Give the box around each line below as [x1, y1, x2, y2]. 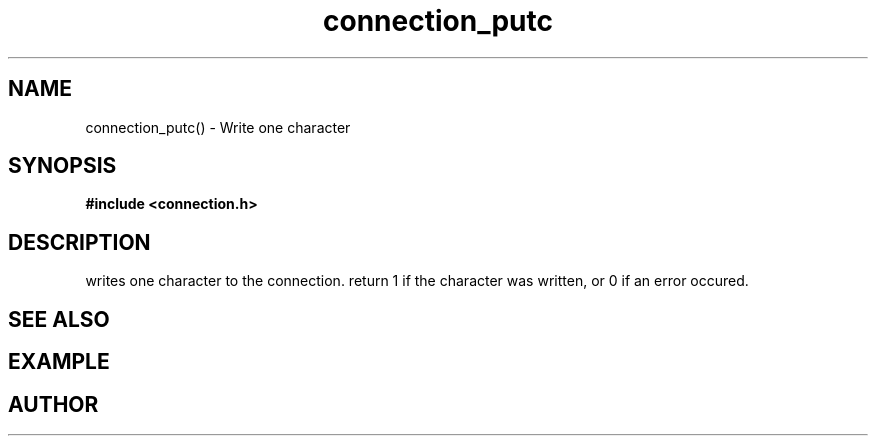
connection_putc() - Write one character [85, 118, 351, 136]
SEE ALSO [8, 306, 110, 332]
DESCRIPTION [8, 229, 151, 255]
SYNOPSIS [8, 153, 117, 179]
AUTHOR [8, 391, 99, 417]
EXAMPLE [8, 349, 110, 375]
